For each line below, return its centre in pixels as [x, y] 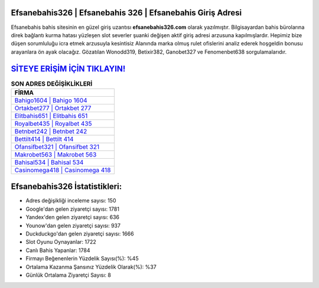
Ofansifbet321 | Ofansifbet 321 [57, 146]
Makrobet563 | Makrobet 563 [56, 155]
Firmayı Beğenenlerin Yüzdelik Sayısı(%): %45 [82, 258]
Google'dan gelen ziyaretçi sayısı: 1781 [72, 209]
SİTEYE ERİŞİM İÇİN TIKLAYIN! [68, 69]
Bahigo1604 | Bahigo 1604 [51, 100]
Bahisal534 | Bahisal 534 [49, 162]
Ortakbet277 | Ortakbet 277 [53, 108]
